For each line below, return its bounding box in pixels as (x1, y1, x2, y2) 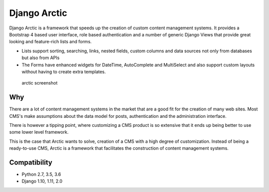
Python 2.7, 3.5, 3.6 (21, 172, 61, 178)
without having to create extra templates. (21, 69, 106, 75)
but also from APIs (21, 55, 60, 61)
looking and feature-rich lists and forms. (9, 39, 92, 45)
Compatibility (9, 158, 52, 167)
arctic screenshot (21, 80, 58, 86)
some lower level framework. (9, 129, 69, 135)
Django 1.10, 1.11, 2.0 (21, 178, 63, 184)
